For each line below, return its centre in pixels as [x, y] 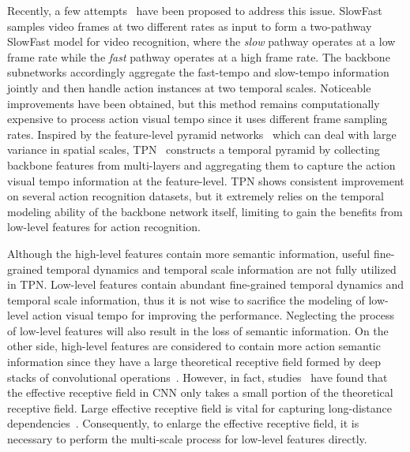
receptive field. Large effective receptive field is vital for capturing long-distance [200, 407]
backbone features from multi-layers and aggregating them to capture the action [201, 164]
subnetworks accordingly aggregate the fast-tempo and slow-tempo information [198, 72]
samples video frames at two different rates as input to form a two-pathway [190, 26]
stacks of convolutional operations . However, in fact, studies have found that [197, 377]
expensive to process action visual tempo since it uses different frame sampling [197, 119]
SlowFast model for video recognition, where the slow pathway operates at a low [201, 41]
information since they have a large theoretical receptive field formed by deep [194, 362]
